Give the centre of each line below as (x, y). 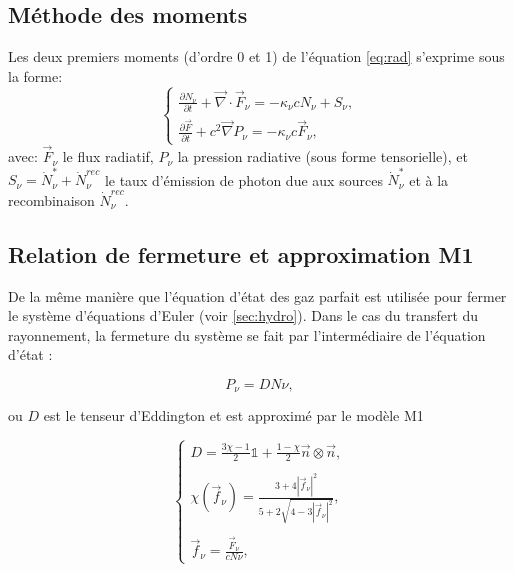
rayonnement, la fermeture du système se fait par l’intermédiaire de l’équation (247, 334)
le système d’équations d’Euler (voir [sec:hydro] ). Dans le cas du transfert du (243, 315)
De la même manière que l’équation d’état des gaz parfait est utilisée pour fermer (257, 295)
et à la (429, 179)
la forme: (35, 75)
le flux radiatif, (108, 156)
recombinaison (51, 199)
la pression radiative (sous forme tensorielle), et (322, 156)
